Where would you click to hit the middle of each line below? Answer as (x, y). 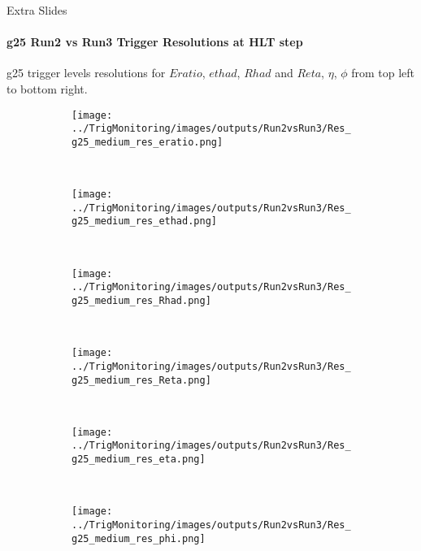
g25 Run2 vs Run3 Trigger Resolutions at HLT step (155, 42)
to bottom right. (47, 88)
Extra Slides (37, 10)
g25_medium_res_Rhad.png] (141, 301)
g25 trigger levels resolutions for (86, 73)
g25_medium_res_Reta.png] (141, 380)
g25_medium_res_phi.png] (139, 538)
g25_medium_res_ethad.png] (144, 221)
